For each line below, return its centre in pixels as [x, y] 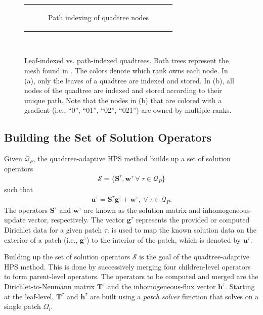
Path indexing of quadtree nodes [99, 17]
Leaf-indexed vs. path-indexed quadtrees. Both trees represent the [127, 60]
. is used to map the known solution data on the [182, 230]
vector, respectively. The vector [76, 220]
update [15, 220]
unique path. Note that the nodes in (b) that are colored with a [123, 100]
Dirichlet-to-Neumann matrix [50, 286]
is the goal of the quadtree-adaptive [194, 257]
